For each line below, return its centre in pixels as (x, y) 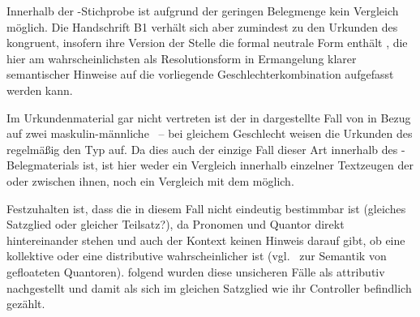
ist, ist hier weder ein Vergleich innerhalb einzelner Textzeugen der (248, 165)
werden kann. (40, 90)
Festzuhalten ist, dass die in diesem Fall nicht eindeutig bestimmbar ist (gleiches (206, 208)
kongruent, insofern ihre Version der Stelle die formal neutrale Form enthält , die (207, 43)
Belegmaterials (43, 165)
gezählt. (26, 304)
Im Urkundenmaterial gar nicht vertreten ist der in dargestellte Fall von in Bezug (209, 117)
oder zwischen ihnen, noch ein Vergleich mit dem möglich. (150, 180)
